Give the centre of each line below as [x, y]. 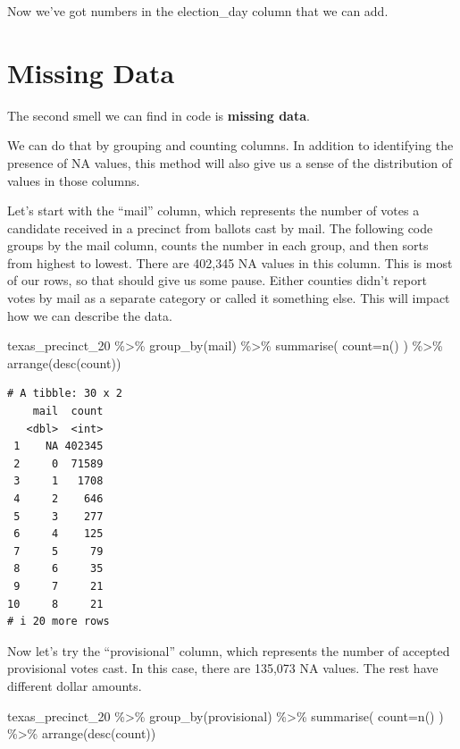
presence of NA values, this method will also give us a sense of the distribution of [230, 162]
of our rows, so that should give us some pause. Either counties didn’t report [217, 280]
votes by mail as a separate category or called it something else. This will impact [229, 298]
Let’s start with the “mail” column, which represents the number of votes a [213, 210]
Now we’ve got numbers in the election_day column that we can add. [198, 11]
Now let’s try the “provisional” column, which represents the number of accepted [229, 650]
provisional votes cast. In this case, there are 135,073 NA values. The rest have [223, 668]
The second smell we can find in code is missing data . [159, 115]
